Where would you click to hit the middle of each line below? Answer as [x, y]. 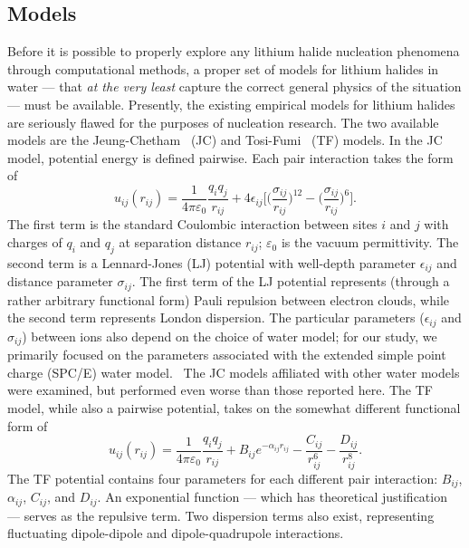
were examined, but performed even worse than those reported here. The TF [220, 390]
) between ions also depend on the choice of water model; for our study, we [230, 336]
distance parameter [60, 281]
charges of [35, 242]
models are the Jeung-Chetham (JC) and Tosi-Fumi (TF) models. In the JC [225, 140]
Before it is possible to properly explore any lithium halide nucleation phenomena [234, 51]
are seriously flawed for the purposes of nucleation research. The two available [223, 122]
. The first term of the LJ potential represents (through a [291, 281]
